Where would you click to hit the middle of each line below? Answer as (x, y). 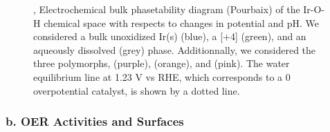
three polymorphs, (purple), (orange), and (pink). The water (162, 63)
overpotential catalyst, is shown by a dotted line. (137, 90)
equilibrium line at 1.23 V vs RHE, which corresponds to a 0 (162, 76)
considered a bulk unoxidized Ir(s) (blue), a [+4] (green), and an (170, 36)
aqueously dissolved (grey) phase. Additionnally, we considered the (175, 49)
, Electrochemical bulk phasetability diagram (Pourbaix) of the (167, 9)
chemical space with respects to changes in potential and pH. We (181, 22)
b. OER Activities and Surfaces (95, 121)
